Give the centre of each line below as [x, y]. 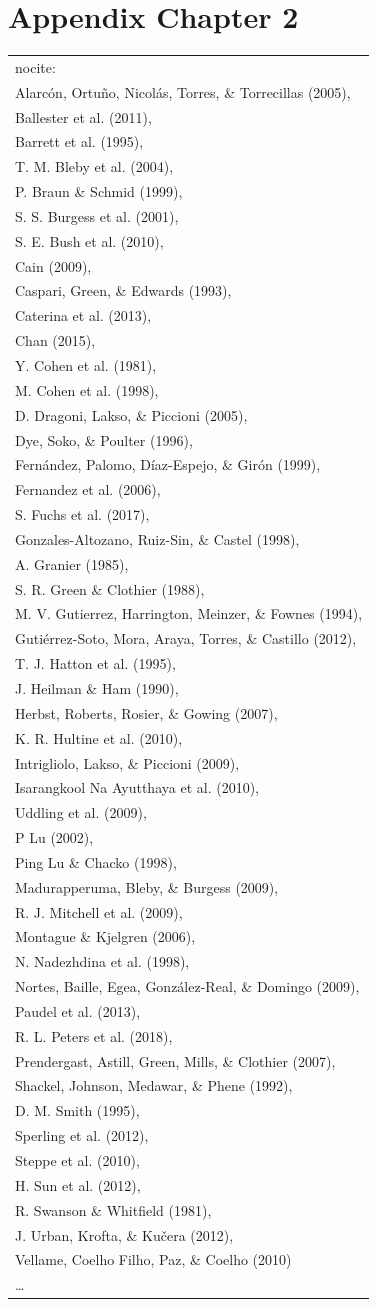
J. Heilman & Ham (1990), [97, 687]
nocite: [35, 66]
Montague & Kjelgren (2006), [105, 936]
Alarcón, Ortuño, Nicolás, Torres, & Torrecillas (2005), [183, 91]
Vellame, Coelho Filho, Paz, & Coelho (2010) [153, 1259]
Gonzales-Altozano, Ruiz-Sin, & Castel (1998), [157, 538]
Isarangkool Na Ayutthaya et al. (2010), [137, 787]
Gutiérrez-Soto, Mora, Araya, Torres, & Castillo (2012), [186, 638]
